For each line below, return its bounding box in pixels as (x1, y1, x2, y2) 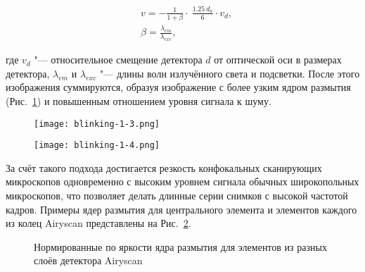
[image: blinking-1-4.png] (34, 140, 160, 151)
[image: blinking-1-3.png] (34, 118, 160, 129)
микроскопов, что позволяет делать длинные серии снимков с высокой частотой (6, 188, 348, 203)
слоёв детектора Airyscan (34, 253, 143, 268)
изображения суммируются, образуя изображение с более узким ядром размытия (6, 80, 351, 94)
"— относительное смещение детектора (34, 52, 203, 67)
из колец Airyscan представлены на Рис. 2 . (6, 216, 191, 230)
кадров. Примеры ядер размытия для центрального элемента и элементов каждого (6, 202, 357, 216)
